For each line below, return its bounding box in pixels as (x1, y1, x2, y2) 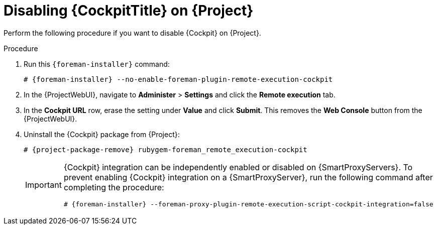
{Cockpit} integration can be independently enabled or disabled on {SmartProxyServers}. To (63, 162, 413, 172)
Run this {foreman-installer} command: (24, 59, 170, 68)
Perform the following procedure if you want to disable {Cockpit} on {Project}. (4, 28, 261, 37)
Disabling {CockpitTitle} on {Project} (4, 2, 254, 19)
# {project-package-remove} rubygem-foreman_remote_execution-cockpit (24, 145, 307, 154)
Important (25, 180, 62, 190)
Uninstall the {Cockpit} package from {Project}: (24, 130, 180, 139)
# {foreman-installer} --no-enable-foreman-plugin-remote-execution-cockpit (24, 75, 333, 83)
